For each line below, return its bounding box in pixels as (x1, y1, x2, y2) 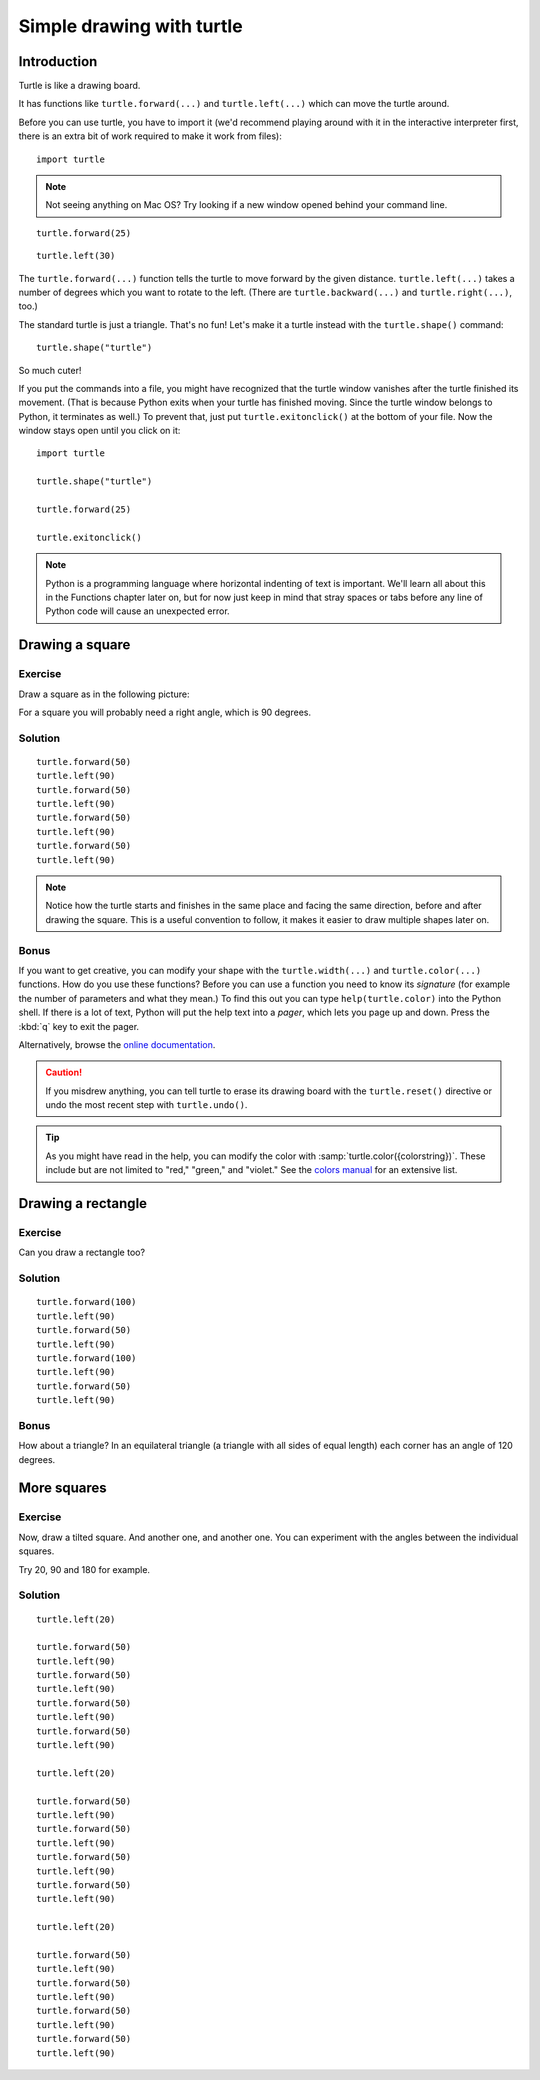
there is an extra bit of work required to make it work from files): (18, 130, 282, 142)
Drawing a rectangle (18, 1195, 148, 1212)
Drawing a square (18, 636, 131, 654)
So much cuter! (18, 364, 82, 376)
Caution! (45, 1066, 83, 1079)
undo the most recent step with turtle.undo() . (45, 1099, 248, 1111)
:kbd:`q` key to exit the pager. (18, 1020, 140, 1032)
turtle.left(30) (36, 250, 116, 262)
